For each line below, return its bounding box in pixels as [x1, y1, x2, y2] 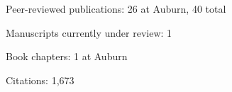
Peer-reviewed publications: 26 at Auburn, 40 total [6, 1, 226, 16]
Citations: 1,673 [6, 72, 74, 87]
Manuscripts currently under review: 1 [6, 25, 172, 40]
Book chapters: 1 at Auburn [6, 49, 128, 64]
